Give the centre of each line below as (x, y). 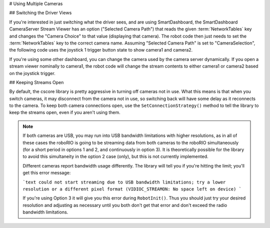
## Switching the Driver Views (40, 13)
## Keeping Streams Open (36, 82)
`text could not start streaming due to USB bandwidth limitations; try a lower (124, 182)
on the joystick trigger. (32, 73)
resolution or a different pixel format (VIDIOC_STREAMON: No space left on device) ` (132, 189)
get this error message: (47, 173)
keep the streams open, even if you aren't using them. (65, 112)
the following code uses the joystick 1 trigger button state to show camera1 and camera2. (101, 50)
